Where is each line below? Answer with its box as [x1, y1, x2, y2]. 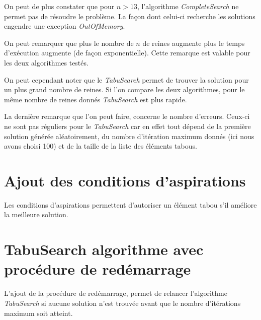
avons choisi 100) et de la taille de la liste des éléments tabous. [4, 141, 197, 151]
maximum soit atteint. [4, 307, 73, 318]
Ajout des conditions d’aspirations [4, 170, 246, 190]
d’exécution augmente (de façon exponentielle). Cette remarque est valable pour [4, 47, 250, 58]
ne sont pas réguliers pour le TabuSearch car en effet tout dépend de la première [4, 120, 251, 131]
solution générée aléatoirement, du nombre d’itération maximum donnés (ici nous [4, 131, 254, 141]
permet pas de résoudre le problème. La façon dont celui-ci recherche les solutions [4, 11, 255, 21]
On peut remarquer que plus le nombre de [4, 37, 134, 48]
